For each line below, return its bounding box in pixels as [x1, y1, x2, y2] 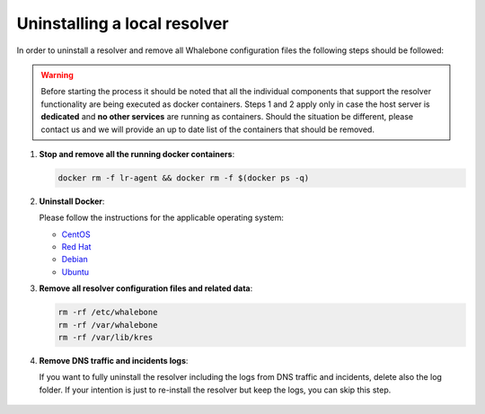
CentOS [61, 229, 91, 240]
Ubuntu [61, 266, 90, 277]
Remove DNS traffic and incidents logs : [39, 355, 189, 366]
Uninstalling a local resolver [16, 13, 229, 33]
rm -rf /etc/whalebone [57, 307, 158, 318]
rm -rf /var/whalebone [57, 320, 158, 330]
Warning [40, 69, 74, 80]
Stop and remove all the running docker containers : [39, 148, 235, 159]
